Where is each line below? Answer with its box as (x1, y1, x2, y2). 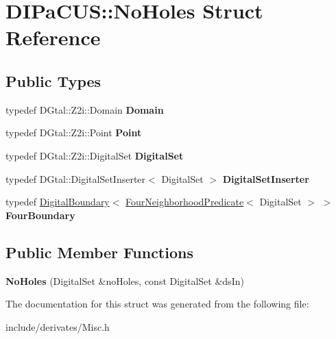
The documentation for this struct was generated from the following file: (5, 297, 309, 311)
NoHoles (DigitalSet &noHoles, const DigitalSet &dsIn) (5, 273, 244, 288)
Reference (5, 23, 101, 51)
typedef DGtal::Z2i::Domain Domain (5, 102, 164, 116)
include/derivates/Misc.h (5, 319, 110, 334)
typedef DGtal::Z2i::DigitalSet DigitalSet (5, 148, 184, 162)
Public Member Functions (5, 241, 193, 262)
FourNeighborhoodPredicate (125, 194, 244, 209)
